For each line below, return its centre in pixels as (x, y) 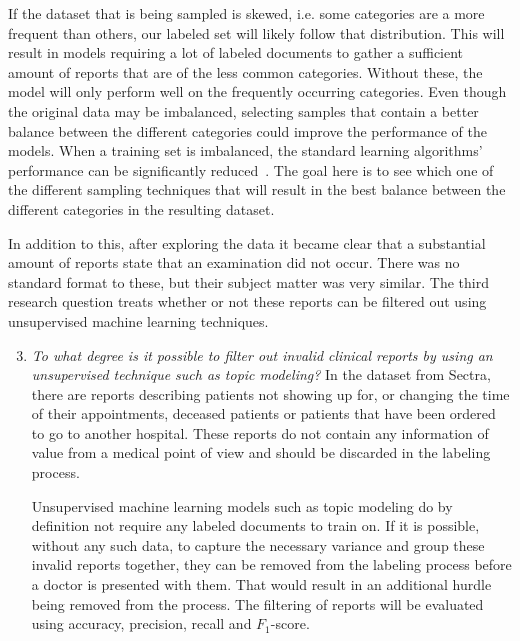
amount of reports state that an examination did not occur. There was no (234, 262)
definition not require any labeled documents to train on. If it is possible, (255, 525)
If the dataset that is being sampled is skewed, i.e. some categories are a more (246, 13)
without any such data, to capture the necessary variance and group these (258, 544)
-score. (290, 623)
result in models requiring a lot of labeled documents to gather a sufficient (236, 52)
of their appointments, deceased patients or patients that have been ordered (263, 413)
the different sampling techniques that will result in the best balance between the (257, 189)
